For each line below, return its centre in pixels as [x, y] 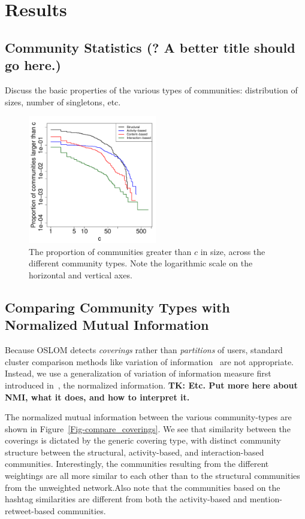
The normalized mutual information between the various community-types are [148, 417]
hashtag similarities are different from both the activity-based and [126, 499]
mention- [266, 499]
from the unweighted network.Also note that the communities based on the [143, 487]
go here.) [33, 65]
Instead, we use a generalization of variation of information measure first [138, 373]
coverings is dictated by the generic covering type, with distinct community [143, 440]
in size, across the [233, 251]
